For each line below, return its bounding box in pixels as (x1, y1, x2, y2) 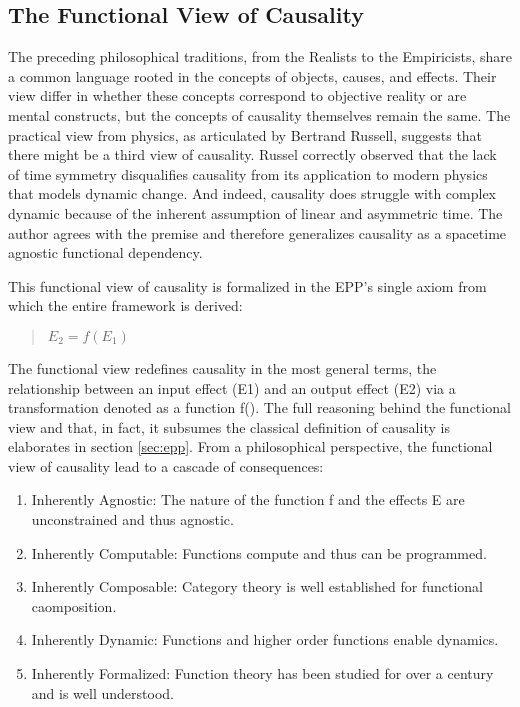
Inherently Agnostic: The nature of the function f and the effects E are (31, 489, 465, 510)
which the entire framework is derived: (8, 295, 243, 316)
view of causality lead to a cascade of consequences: (8, 455, 324, 476)
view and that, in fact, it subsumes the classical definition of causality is (8, 416, 450, 437)
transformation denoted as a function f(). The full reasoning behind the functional (8, 397, 511, 418)
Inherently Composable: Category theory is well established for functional (31, 576, 484, 597)
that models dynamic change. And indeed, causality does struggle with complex (8, 183, 497, 204)
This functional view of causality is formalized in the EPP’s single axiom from (8, 275, 487, 296)
